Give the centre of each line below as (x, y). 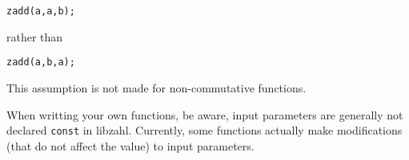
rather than (35, 36)
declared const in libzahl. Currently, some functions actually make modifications (204, 130)
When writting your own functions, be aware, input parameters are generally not (205, 114)
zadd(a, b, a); (41, 62)
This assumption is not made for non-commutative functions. (156, 87)
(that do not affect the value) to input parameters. (130, 145)
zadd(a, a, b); (41, 11)
